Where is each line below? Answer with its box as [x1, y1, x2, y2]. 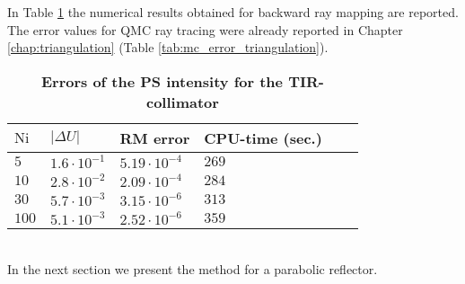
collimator [145, 91, 219, 112]
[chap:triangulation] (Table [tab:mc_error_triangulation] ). [7, 38, 329, 57]
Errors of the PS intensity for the [40, 70, 284, 92]
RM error [119, 127, 190, 148]
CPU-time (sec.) [204, 127, 322, 148]
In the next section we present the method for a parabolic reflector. [7, 260, 378, 279]
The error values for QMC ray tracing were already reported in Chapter [7, 20, 403, 39]
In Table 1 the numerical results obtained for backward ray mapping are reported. [7, 3, 459, 21]
